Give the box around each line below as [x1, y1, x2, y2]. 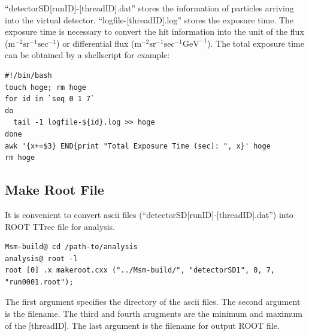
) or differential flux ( [56, 37, 135, 49]
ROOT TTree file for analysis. [5, 220, 115, 232]
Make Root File [5, 180, 104, 199]
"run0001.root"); [5, 277, 74, 286]
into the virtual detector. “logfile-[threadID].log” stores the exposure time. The [5, 13, 294, 26]
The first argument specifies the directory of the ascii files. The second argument [5, 295, 301, 308]
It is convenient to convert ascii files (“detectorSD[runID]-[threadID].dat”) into [5, 208, 293, 220]
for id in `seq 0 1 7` [5, 95, 95, 104]
